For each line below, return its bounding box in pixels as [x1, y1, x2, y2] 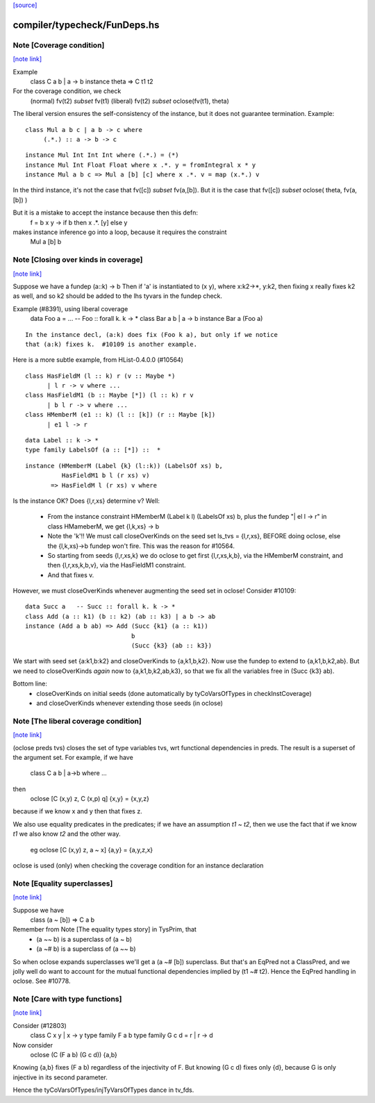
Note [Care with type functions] [12, 994, 122, 1004]
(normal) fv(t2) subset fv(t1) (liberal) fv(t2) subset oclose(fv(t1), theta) [30, 97, 229, 105]
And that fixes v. [47, 570, 94, 579]
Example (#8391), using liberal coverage [12, 304, 128, 313]
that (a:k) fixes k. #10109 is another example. [25, 340, 198, 348]
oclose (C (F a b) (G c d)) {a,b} [30, 1051, 118, 1059]
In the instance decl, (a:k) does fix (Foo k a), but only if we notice [25, 331, 278, 338]
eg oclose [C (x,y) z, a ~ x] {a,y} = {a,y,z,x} [30, 845, 153, 854]
